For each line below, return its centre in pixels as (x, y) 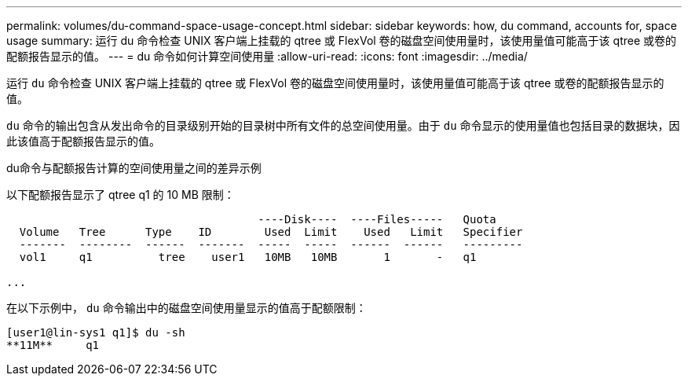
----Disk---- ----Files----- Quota (377, 219)
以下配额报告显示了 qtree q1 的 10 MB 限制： (121, 195)
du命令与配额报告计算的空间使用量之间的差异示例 (134, 168)
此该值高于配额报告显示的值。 (83, 141)
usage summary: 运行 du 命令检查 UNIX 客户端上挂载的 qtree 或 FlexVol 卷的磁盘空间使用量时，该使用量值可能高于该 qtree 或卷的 (342, 40)
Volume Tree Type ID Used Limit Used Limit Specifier (271, 232)
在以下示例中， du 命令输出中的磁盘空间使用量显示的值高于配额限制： (187, 308)
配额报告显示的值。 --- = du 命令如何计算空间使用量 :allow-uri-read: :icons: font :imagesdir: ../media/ (267, 56)
